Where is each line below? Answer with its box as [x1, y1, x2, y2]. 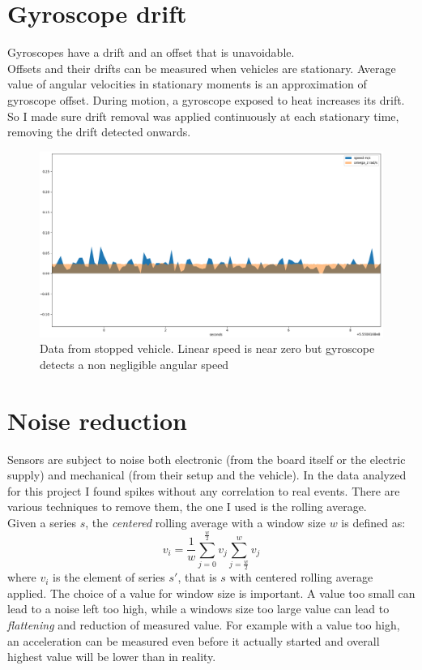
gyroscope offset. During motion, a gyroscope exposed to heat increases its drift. [7, 91, 405, 108]
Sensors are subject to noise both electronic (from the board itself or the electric [7, 450, 406, 467]
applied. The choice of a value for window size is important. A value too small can [7, 584, 416, 601]
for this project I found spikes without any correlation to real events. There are [7, 482, 400, 499]
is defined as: [341, 513, 406, 530]
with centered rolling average [229, 569, 373, 586]
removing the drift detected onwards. [7, 123, 191, 140]
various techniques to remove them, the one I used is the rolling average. [7, 498, 367, 515]
